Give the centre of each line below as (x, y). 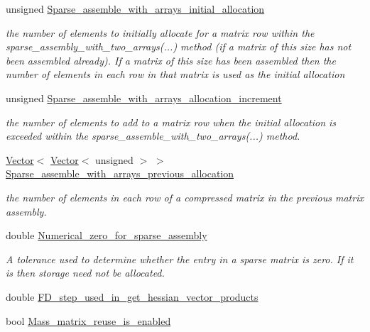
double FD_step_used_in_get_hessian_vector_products (132, 296)
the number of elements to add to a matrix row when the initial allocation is (171, 122)
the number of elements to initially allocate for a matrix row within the (160, 32)
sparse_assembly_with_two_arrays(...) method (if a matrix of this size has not (179, 46)
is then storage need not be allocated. (85, 273)
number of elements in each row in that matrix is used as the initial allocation (175, 74)
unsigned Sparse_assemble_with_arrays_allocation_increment (144, 98)
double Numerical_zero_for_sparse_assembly (107, 235)
